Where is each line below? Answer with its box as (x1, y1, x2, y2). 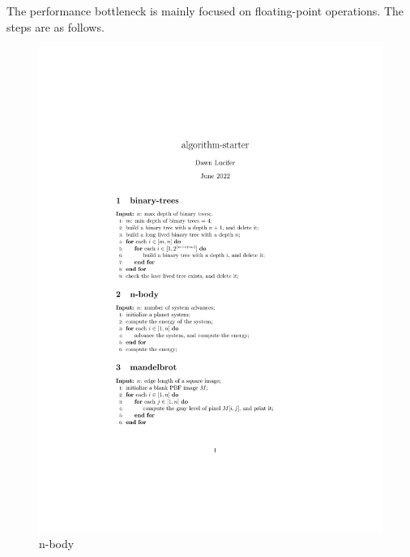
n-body (39, 535, 75, 552)
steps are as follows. (6, 18, 105, 35)
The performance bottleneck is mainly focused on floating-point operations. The (6, 2, 404, 19)
